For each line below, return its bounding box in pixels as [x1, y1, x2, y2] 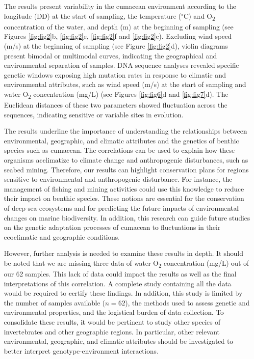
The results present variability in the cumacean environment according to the [4, 1, 236, 11]
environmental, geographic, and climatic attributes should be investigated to [4, 336, 233, 346]
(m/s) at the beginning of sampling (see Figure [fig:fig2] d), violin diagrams [4, 40, 228, 51]
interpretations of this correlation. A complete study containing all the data [4, 278, 231, 288]
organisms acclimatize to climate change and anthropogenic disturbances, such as [4, 154, 248, 165]
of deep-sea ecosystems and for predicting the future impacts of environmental [4, 202, 239, 213]
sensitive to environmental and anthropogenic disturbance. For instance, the [4, 174, 232, 184]
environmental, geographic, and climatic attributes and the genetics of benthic [4, 135, 239, 145]
